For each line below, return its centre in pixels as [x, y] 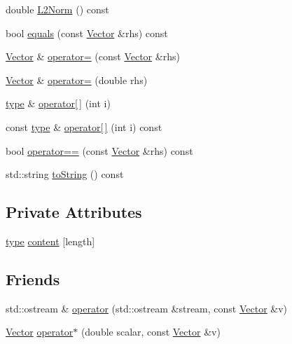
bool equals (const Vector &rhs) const [87, 33]
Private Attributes [74, 212]
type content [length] [50, 241]
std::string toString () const [65, 174]
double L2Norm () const [57, 9]
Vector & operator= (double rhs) [77, 80]
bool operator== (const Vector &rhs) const [99, 150]
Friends [33, 278]
